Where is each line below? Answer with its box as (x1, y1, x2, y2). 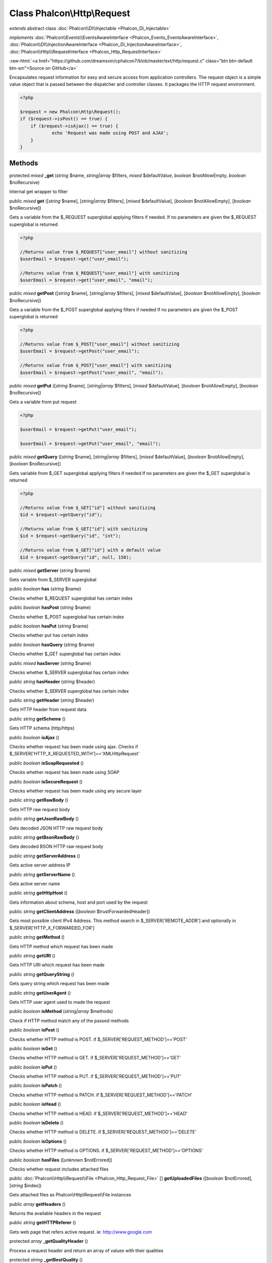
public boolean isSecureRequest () (9, 779, 83, 785)
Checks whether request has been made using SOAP (9, 769, 119, 775)
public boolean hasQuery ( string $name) (9, 642, 95, 648)
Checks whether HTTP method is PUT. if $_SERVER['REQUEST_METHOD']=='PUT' (9, 1074, 181, 1080)
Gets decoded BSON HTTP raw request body (9, 844, 103, 850)
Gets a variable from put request (9, 399, 77, 405)
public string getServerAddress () (9, 853, 81, 859)
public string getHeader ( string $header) (9, 697, 95, 703)
